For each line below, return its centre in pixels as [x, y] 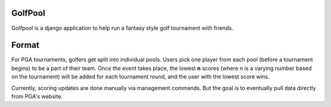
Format [25, 45]
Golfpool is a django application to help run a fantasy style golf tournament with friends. [122, 28]
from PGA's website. [37, 96]
